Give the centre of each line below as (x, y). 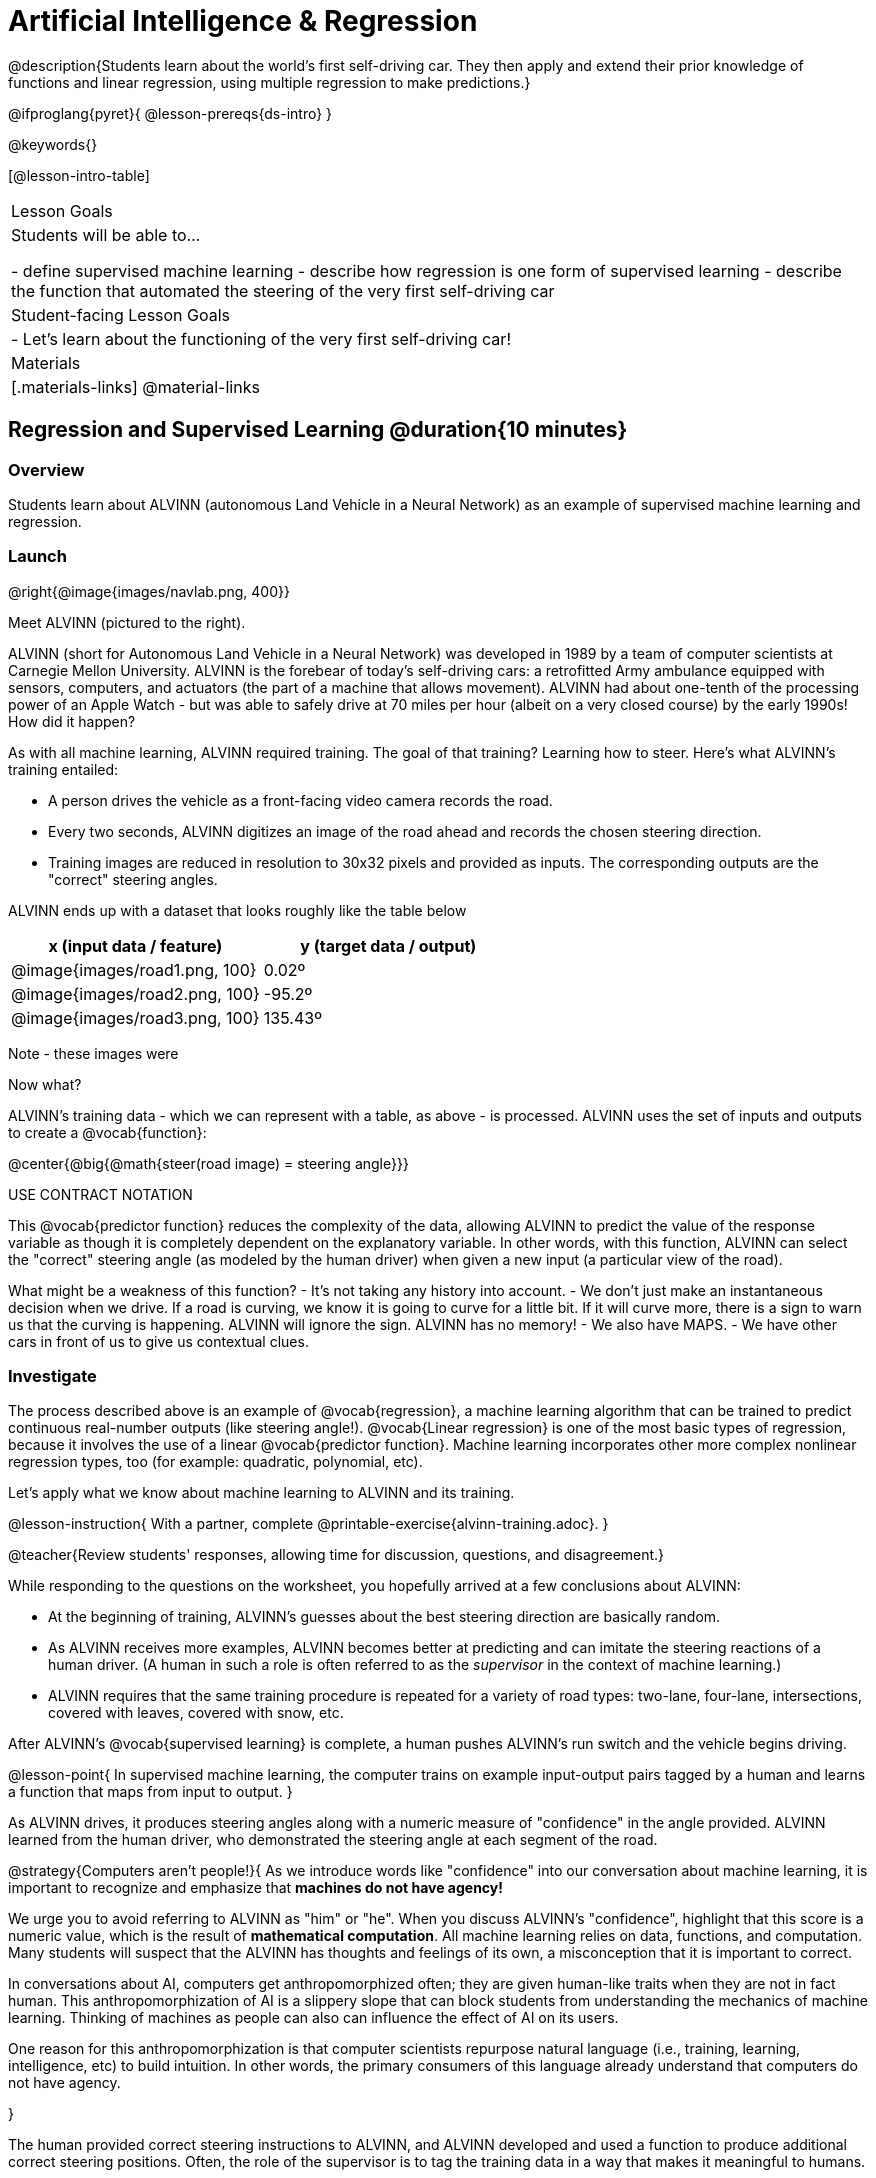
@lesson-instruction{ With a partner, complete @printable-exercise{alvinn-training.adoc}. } (308, 1524)
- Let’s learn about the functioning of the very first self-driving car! (261, 338)
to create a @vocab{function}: (107, 1132)
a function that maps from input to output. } (150, 1792)
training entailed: (63, 769)
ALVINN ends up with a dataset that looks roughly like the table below (237, 910)
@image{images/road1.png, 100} (134, 969)
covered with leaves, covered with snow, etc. (196, 1713)
